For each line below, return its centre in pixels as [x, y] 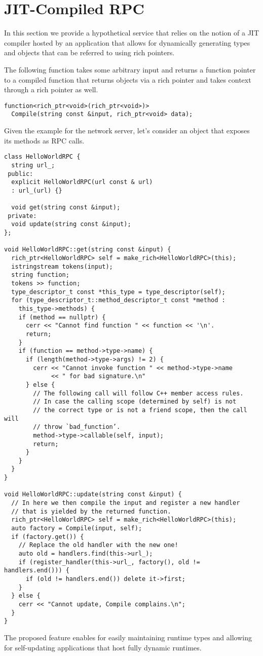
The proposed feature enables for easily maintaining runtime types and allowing [128, 637]
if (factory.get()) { [48, 537]
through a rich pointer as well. [51, 89]
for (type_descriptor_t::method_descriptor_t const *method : [118, 300]
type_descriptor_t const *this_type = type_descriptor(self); [118, 292]
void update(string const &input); [71, 224]
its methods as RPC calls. [44, 140]
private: [22, 216]
